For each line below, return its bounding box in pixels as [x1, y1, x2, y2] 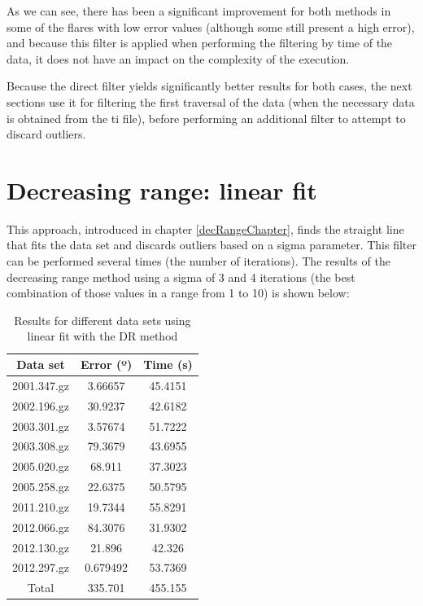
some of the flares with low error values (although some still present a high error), [7, 18, 415, 35]
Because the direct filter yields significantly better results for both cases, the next [7, 77, 412, 94]
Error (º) [81, 356, 133, 373]
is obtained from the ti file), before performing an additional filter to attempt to [7, 109, 406, 126]
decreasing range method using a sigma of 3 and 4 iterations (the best [7, 268, 355, 285]
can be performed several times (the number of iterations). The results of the [7, 253, 390, 270]
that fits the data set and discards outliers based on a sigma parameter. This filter [7, 236, 417, 253]
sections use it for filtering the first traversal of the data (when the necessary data [7, 93, 415, 110]
